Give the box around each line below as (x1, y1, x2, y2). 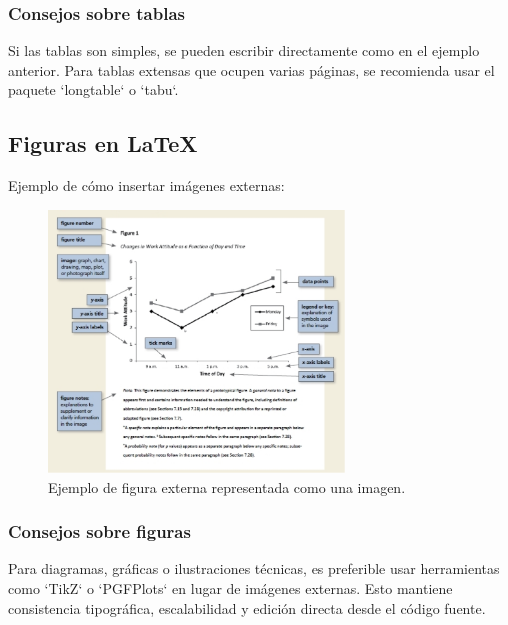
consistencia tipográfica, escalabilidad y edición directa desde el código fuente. (8, 597, 486, 618)
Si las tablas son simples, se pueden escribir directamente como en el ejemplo (8, 40, 480, 61)
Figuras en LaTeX (8, 128, 198, 159)
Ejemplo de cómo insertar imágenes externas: (8, 175, 285, 196)
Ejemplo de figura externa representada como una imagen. (48, 476, 406, 497)
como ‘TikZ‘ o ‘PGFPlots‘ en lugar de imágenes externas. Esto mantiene (8, 577, 453, 598)
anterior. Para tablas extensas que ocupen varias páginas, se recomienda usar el (8, 59, 495, 80)
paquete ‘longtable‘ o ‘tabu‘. (8, 79, 179, 100)
